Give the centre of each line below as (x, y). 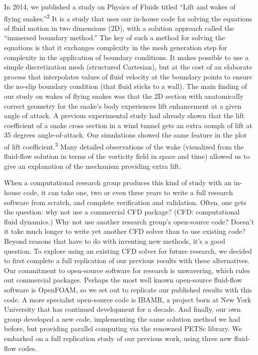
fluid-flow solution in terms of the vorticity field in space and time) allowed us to (127, 156)
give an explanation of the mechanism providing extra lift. (93, 166)
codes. (28, 348)
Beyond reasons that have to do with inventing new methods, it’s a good (115, 241)
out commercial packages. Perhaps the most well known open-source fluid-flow (123, 280)
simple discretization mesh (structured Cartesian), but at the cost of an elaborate (128, 67)
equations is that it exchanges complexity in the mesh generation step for (116, 47)
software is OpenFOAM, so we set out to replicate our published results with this (128, 289)
